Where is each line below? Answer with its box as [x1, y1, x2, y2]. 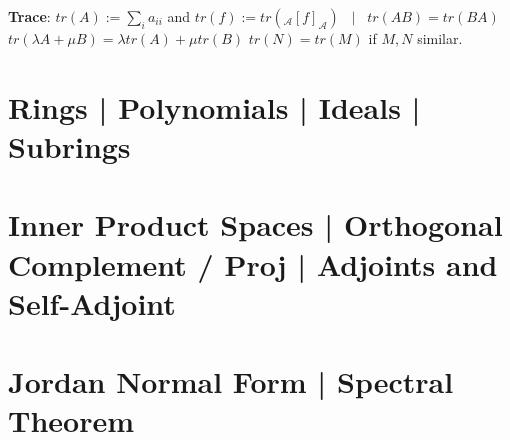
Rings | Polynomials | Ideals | [8, 86, 421, 127]
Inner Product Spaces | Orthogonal [8, 204, 503, 245]
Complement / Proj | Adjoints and [8, 243, 498, 284]
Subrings [8, 125, 131, 166]
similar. [417, 28, 463, 48]
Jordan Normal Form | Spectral [8, 361, 454, 402]
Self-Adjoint [8, 282, 176, 323]
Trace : [8, 6, 51, 26]
